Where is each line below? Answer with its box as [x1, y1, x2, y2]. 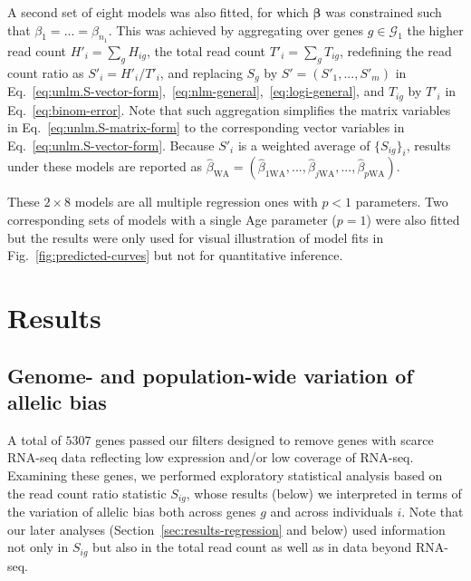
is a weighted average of [237, 135, 370, 154]
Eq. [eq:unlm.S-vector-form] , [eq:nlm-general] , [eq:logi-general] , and [7, 82, 385, 101]
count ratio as [7, 63, 84, 82]
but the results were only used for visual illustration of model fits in [7, 228, 384, 247]
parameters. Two [355, 192, 448, 211]
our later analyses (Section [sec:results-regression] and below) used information [7, 519, 446, 538]
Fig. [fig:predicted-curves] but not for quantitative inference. [7, 246, 343, 265]
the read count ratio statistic [7, 483, 167, 502]
